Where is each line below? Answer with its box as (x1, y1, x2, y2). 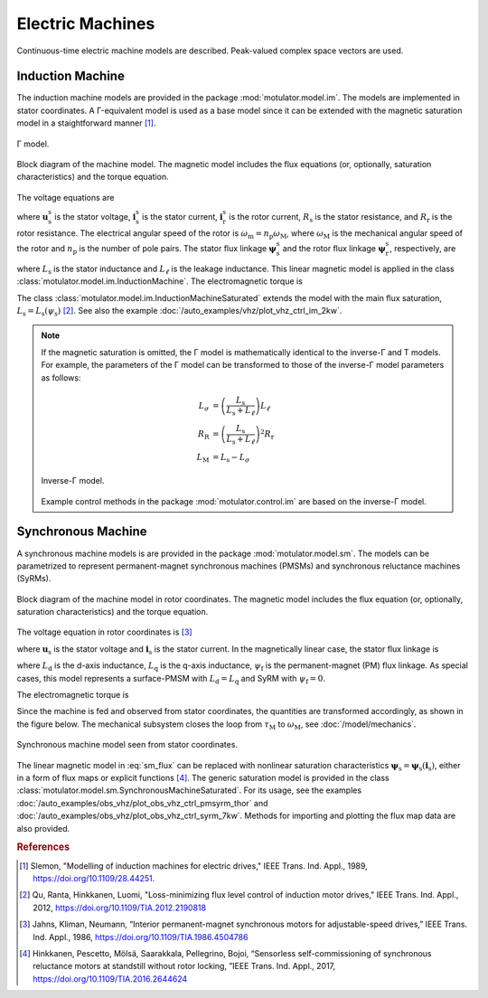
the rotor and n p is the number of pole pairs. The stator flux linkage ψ (16, 242, 277, 256)
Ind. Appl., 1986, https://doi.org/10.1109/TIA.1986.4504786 (33, 931, 249, 942)
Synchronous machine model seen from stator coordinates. (16, 739, 239, 750)
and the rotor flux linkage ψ (282, 242, 386, 253)
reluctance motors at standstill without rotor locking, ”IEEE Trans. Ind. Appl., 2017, (33, 961, 336, 972)
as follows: (41, 372, 81, 383)
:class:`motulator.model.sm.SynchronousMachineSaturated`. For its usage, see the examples (16, 785, 361, 796)
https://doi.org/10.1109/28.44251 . (33, 873, 155, 883)
